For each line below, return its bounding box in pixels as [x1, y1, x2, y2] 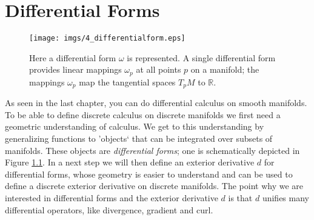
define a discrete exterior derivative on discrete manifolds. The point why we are [5, 179, 303, 192]
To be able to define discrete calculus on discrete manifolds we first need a [5, 108, 281, 121]
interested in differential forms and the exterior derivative [5, 192, 218, 204]
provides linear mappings [29, 63, 122, 76]
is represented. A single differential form [127, 51, 276, 64]
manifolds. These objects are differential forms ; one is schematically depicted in [5, 144, 300, 156]
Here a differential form [29, 51, 116, 64]
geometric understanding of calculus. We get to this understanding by [5, 120, 264, 133]
